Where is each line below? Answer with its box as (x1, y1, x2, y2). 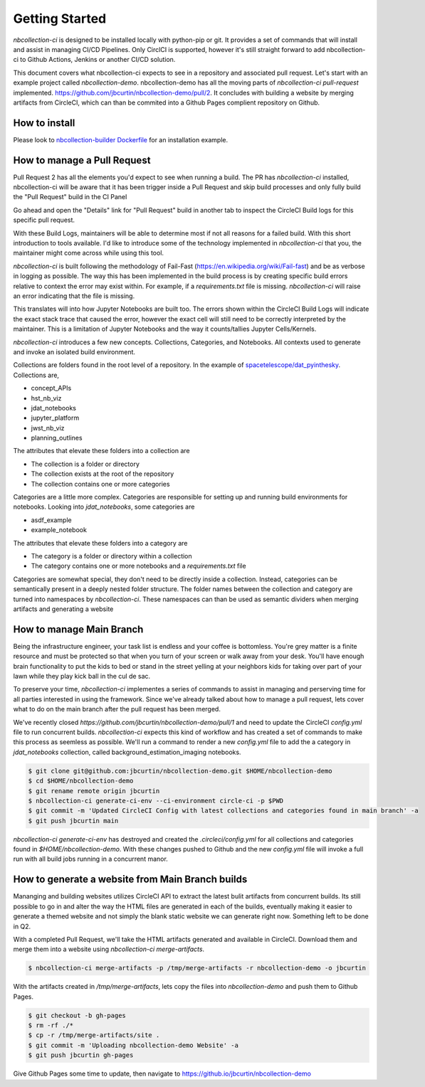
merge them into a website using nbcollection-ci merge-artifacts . (13, 945, 205, 953)
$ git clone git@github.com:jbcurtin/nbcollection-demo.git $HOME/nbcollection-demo (28, 767, 332, 775)
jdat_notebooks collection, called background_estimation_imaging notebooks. (13, 748, 241, 756)
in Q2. (13, 922, 31, 930)
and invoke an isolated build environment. (13, 347, 135, 356)
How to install (13, 117, 75, 129)
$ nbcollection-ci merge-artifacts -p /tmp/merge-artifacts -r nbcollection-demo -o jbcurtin (28, 964, 367, 972)
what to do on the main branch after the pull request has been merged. (13, 705, 221, 714)
